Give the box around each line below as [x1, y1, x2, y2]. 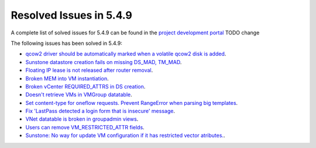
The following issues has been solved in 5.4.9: [11, 40, 122, 47]
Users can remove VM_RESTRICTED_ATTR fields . [25, 124, 145, 131]
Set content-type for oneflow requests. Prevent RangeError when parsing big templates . [25, 99, 238, 106]
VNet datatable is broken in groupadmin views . [25, 115, 139, 122]
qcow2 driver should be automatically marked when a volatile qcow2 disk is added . [25, 50, 226, 58]
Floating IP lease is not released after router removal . [25, 67, 153, 74]
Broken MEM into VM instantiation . [25, 75, 109, 82]
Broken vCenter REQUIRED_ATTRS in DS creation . [25, 83, 146, 90]
